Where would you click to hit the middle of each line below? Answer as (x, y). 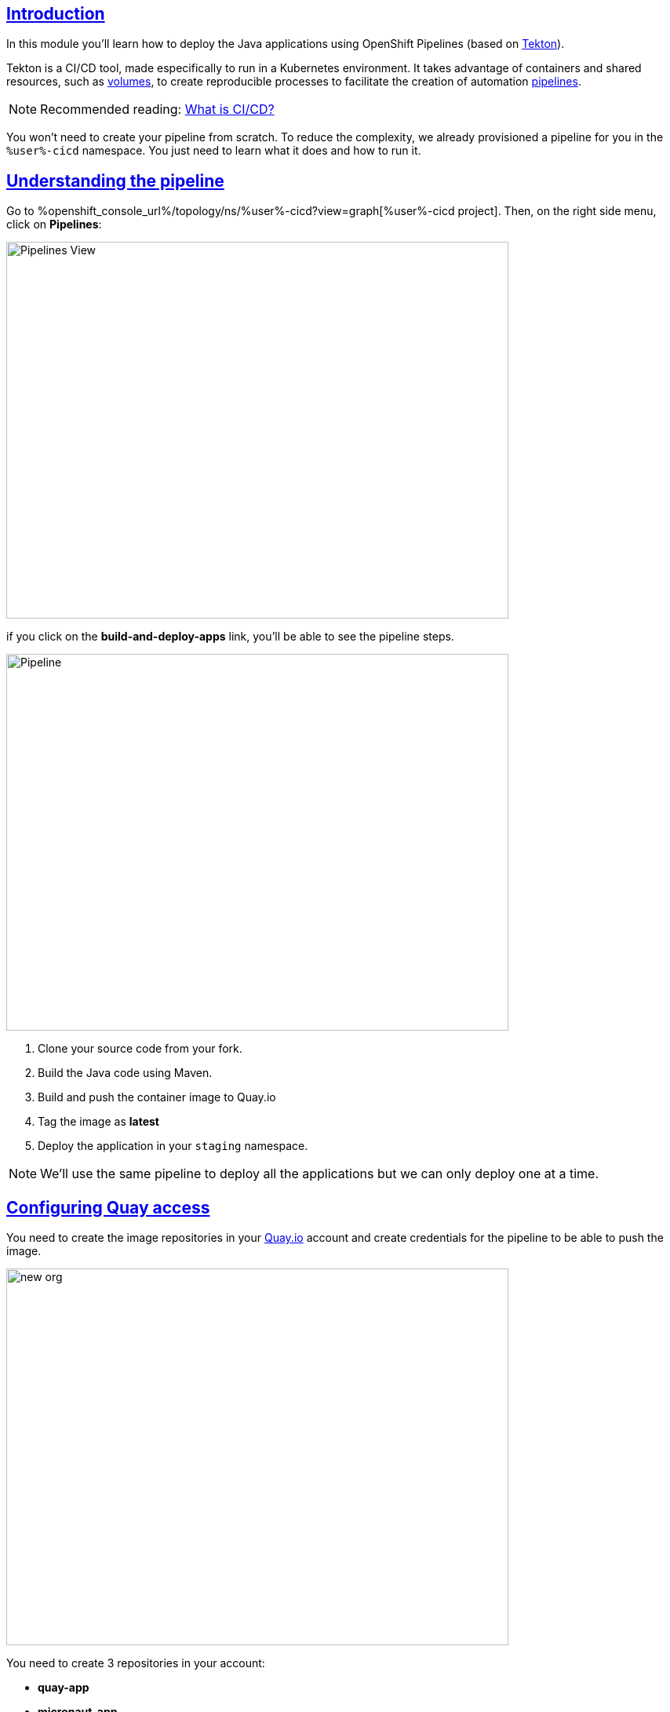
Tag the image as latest (98, 1122)
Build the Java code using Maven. (125, 1073)
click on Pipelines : (54, 224)
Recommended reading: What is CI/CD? (157, 110)
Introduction (56, 14)
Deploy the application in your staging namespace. (173, 1146)
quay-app (64, 1688)
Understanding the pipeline (115, 181)
